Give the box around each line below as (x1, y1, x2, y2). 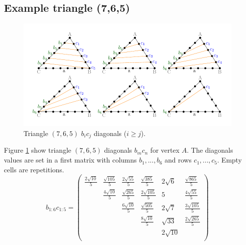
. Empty (217, 155, 242, 165)
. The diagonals (187, 145, 233, 155)
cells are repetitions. (4, 164, 64, 174)
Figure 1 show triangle (4, 145, 72, 155)
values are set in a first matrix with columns (4, 155, 137, 165)
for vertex (150, 145, 180, 155)
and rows (164, 155, 192, 165)
